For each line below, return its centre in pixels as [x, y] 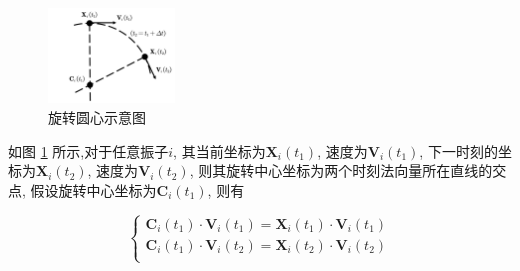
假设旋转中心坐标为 [93, 189]
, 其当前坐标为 [219, 150]
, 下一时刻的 [458, 150]
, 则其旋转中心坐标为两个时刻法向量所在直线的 [341, 170]
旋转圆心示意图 [97, 116]
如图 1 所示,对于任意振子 [88, 150]
